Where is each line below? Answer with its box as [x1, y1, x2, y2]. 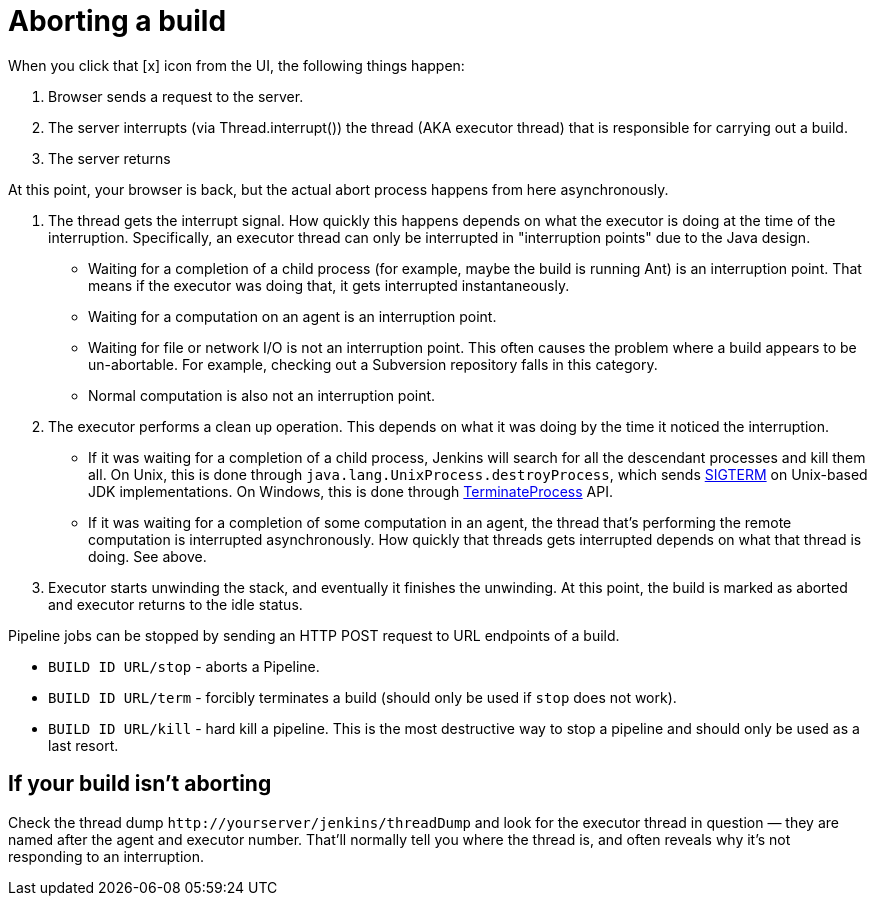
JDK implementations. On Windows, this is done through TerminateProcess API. [88, 482, 613, 500]
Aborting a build [8, 4, 227, 38]
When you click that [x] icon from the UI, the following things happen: [8, 56, 465, 74]
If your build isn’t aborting [8, 771, 272, 797]
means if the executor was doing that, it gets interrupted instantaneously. [88, 276, 570, 294]
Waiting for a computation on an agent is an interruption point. [88, 307, 497, 325]
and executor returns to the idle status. [48, 595, 303, 613]
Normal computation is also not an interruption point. [88, 386, 436, 404]
